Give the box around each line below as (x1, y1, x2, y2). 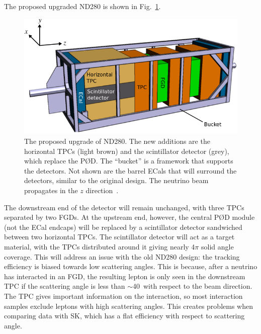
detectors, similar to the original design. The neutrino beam (24, 175, 209, 186)
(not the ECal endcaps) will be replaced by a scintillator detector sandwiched (4, 221, 242, 232)
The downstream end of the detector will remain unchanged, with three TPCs (4, 202, 244, 212)
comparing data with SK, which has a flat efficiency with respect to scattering (4, 310, 245, 321)
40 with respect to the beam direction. (132, 281, 252, 291)
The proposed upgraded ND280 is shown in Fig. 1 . (4, 1, 161, 11)
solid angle (201, 241, 234, 252)
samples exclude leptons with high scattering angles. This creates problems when (4, 300, 253, 311)
